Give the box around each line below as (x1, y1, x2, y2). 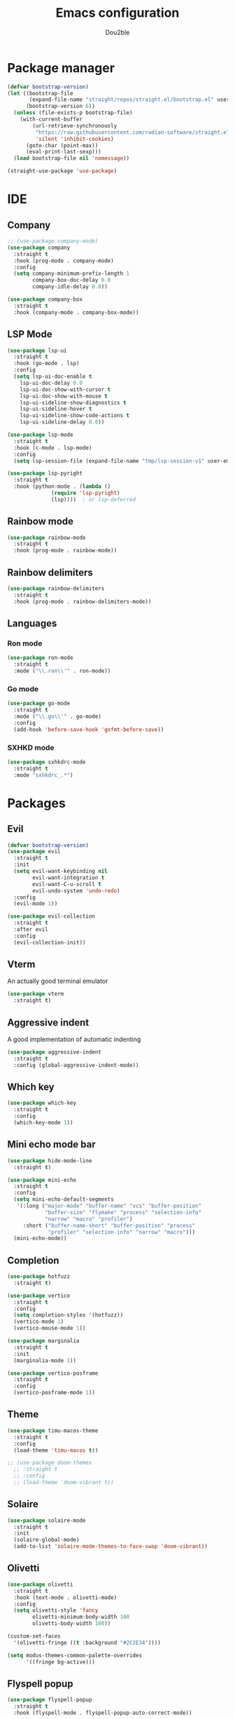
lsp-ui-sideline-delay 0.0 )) (20, 419, 105, 426)
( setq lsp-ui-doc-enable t (13, 373, 92, 380)
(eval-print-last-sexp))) (25, 149, 101, 156)
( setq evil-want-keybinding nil (13, 868, 108, 875)
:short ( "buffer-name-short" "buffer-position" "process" (22, 1222, 196, 1229)
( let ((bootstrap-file (7, 90, 73, 97)
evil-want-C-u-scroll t (32, 881, 101, 888)
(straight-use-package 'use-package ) (7, 168, 117, 175)
